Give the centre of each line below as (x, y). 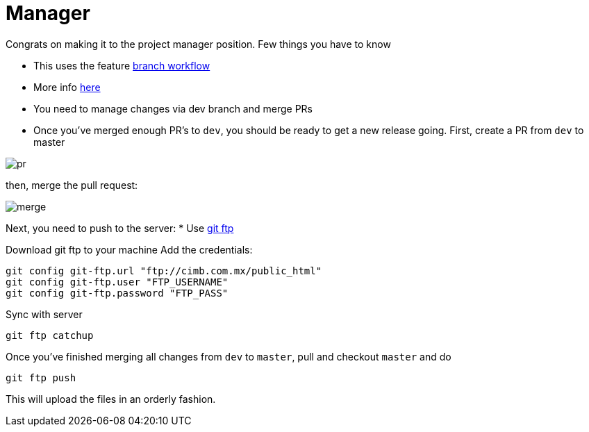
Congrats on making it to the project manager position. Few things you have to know (198, 44)
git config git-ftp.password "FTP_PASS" (117, 293)
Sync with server (44, 314)
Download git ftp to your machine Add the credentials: (129, 249)
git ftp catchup (50, 335)
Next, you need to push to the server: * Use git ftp (120, 228)
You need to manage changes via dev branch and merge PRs (173, 108)
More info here (67, 87)
